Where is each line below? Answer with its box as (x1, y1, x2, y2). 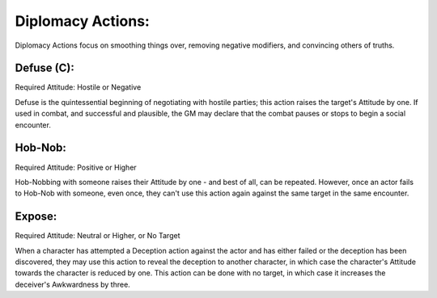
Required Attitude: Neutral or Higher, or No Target (15, 231, 180, 241)
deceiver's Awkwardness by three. (15, 279, 131, 289)
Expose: (15, 210, 57, 224)
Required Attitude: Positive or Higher (15, 162, 137, 172)
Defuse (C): (15, 61, 74, 75)
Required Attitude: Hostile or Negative (15, 82, 142, 92)
